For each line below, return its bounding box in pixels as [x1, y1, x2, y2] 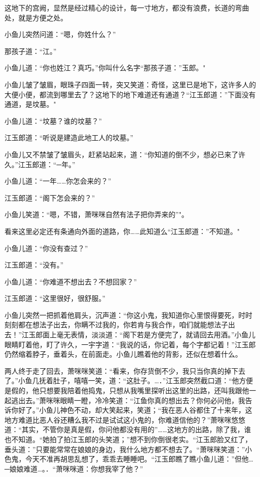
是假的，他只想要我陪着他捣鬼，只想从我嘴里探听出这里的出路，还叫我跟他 [4, 385, 249, 396]
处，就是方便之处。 [4, 12, 67, 22]
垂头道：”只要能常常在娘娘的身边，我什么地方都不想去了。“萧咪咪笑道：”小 [4, 444, 252, 454]
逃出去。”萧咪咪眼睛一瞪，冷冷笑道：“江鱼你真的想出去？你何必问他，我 [11, 395, 246, 405]
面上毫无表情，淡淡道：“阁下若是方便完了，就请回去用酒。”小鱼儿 [42, 329, 256, 340]
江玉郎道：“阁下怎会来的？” [4, 192, 95, 203]
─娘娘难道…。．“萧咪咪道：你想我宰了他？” [4, 463, 143, 474]
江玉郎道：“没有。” [4, 259, 64, 270]
